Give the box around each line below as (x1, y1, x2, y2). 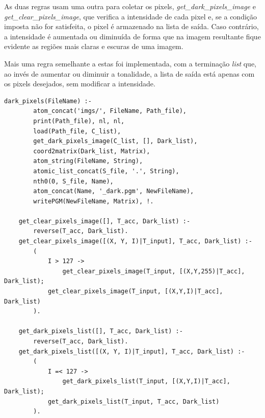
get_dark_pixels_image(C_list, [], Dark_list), (33, 137, 198, 145)
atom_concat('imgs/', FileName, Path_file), (33, 107, 187, 115)
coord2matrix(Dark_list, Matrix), (33, 147, 150, 155)
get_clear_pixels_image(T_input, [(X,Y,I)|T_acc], (47, 288, 223, 295)
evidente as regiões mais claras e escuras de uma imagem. (4, 41, 183, 52)
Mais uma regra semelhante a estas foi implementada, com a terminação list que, (4, 58, 257, 68)
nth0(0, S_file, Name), (33, 177, 114, 185)
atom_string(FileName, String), (33, 157, 143, 165)
